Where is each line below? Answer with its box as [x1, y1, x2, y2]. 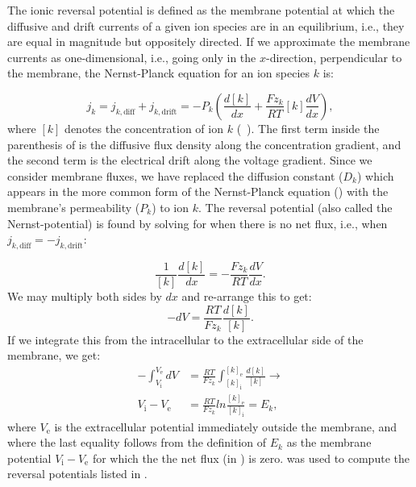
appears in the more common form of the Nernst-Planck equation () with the [7, 183, 389, 200]
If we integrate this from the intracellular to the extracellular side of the [7, 331, 364, 348]
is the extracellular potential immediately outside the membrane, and [54, 418, 397, 435]
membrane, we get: [7, 347, 101, 364]
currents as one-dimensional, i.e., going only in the [7, 48, 256, 65]
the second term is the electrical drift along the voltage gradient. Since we [7, 152, 372, 169]
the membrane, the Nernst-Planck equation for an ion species [7, 65, 310, 81]
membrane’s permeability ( [7, 198, 140, 215]
